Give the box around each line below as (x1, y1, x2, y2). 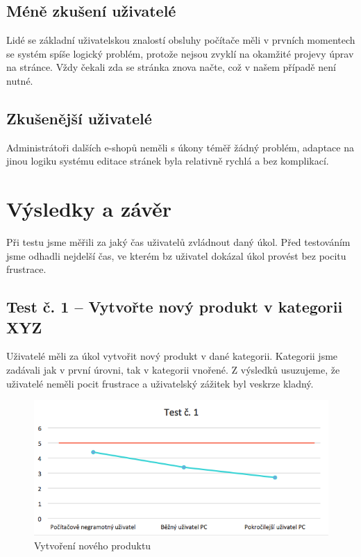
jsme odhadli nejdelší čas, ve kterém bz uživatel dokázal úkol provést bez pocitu (6, 248, 346, 263)
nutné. (6, 73, 33, 88)
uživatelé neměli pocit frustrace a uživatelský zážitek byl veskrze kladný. (6, 376, 314, 390)
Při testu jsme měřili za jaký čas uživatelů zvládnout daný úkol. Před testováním (6, 235, 351, 249)
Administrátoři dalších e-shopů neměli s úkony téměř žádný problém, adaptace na (6, 140, 354, 154)
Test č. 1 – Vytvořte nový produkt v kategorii (6, 296, 343, 317)
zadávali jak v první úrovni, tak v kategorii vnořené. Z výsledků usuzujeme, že (6, 363, 340, 377)
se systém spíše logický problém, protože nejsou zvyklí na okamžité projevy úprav (6, 46, 354, 60)
